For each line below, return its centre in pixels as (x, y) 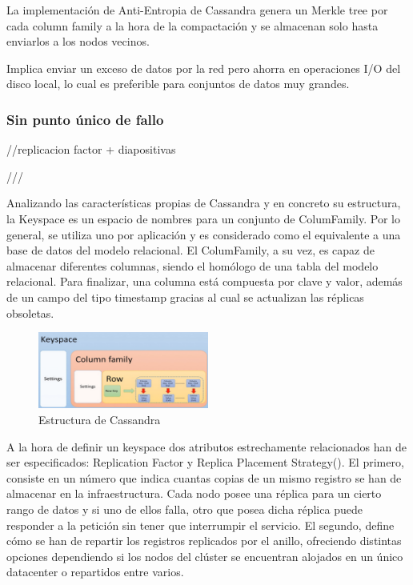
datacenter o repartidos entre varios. (95, 572)
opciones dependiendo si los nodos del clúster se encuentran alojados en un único (205, 556)
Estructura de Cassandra (100, 420)
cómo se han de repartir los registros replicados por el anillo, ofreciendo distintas (204, 541)
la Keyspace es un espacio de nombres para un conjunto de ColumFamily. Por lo (203, 218)
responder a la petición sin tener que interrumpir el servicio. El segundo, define (200, 525)
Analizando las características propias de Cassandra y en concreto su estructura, (204, 203)
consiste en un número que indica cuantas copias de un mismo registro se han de (204, 477)
